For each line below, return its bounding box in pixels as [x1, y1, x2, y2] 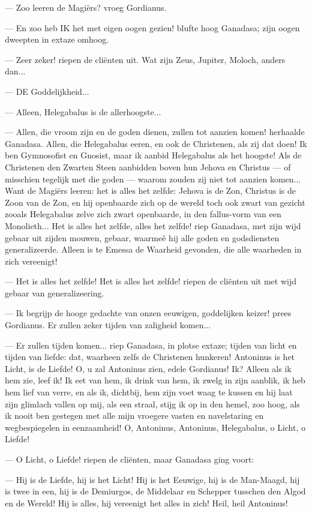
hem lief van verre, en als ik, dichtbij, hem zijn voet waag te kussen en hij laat [5, 386, 293, 398]
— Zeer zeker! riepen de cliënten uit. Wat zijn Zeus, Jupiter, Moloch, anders [5, 53, 286, 65]
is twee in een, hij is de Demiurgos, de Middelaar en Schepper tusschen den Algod [5, 485, 306, 497]
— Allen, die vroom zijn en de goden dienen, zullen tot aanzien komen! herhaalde [5, 125, 305, 138]
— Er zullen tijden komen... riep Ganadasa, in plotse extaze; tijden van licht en [5, 338, 297, 351]
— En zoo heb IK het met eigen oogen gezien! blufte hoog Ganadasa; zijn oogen [5, 21, 300, 34]
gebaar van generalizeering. [5, 286, 104, 299]
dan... [5, 65, 26, 77]
